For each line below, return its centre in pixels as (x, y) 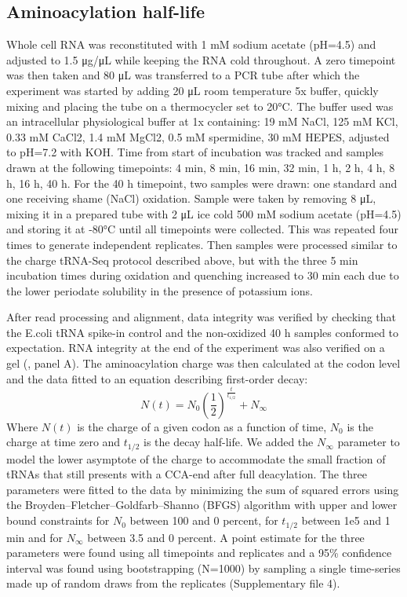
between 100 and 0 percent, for (204, 520)
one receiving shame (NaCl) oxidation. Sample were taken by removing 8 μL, (191, 198)
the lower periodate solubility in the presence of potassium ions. (160, 290)
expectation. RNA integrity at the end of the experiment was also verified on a (196, 348)
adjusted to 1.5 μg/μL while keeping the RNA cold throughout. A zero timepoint (201, 59)
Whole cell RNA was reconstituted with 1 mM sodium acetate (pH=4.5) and (191, 44)
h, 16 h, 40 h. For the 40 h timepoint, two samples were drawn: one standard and (202, 183)
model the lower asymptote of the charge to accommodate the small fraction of (196, 458)
